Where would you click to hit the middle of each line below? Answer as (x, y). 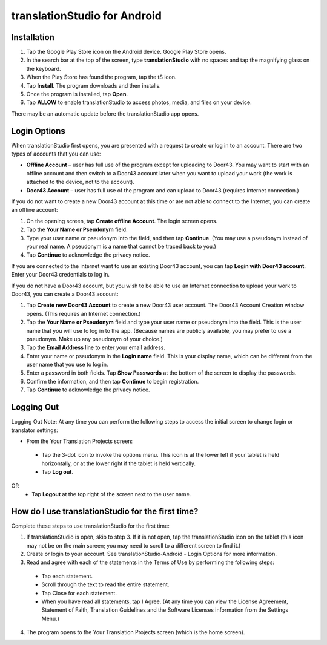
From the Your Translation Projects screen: (80, 441)
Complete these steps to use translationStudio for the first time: (90, 526)
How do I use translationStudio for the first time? (105, 511)
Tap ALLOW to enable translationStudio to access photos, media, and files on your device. (139, 102)
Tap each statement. (67, 576)
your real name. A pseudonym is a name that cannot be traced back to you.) (121, 246)
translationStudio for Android (86, 16)
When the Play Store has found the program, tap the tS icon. (101, 77)
